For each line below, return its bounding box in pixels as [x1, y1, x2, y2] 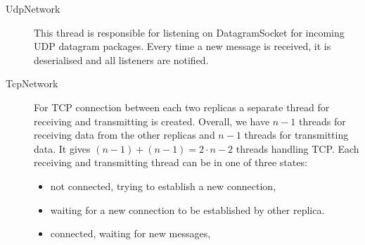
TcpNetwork [6, 76, 58, 91]
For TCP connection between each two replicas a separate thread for [34, 99, 330, 114]
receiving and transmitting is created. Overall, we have [34, 113, 270, 128]
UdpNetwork [6, 1, 60, 15]
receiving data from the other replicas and [34, 127, 215, 142]
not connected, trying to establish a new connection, [50, 178, 276, 193]
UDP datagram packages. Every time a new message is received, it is [34, 39, 331, 54]
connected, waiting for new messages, [50, 226, 211, 241]
